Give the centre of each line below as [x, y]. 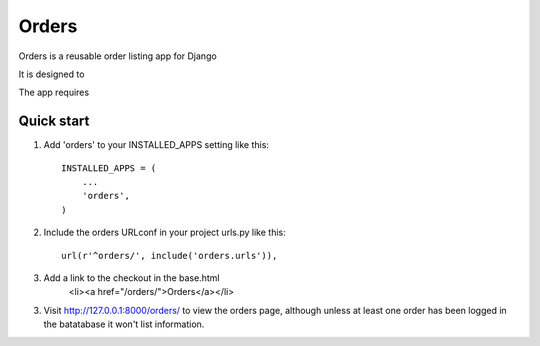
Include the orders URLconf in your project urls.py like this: [164, 232]
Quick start [54, 121]
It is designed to [51, 74]
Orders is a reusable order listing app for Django [117, 56]
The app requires [54, 92]
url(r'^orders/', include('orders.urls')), [169, 255]
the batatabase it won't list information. [124, 324]
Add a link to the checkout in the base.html [131, 277]
